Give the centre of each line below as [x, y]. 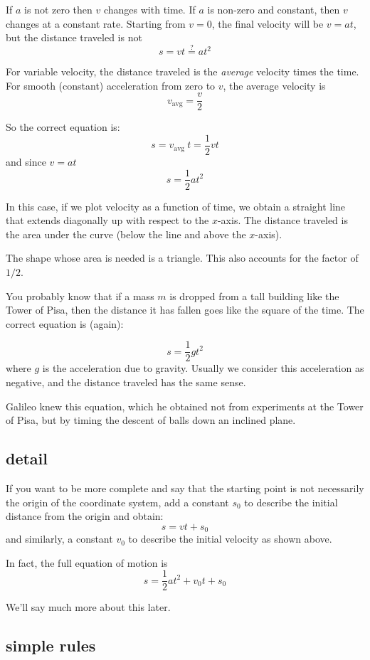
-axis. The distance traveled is [282, 220]
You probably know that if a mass [80, 296]
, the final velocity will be [268, 23]
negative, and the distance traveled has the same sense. [126, 382]
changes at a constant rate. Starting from [96, 23]
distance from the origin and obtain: [85, 516]
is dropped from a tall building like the [254, 296]
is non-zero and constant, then [274, 9]
